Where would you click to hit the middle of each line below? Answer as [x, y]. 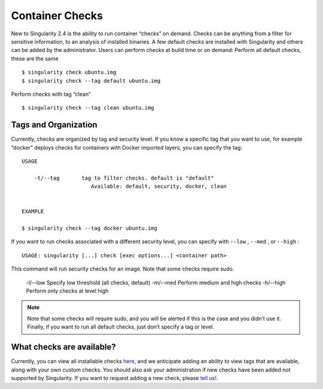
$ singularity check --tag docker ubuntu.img [90, 228]
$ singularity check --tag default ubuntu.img [91, 80]
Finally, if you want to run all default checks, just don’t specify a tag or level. [121, 327]
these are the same [35, 58]
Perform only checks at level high [67, 291]
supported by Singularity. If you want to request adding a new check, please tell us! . [115, 378]
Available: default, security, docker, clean [159, 186]
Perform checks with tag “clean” [51, 94]
